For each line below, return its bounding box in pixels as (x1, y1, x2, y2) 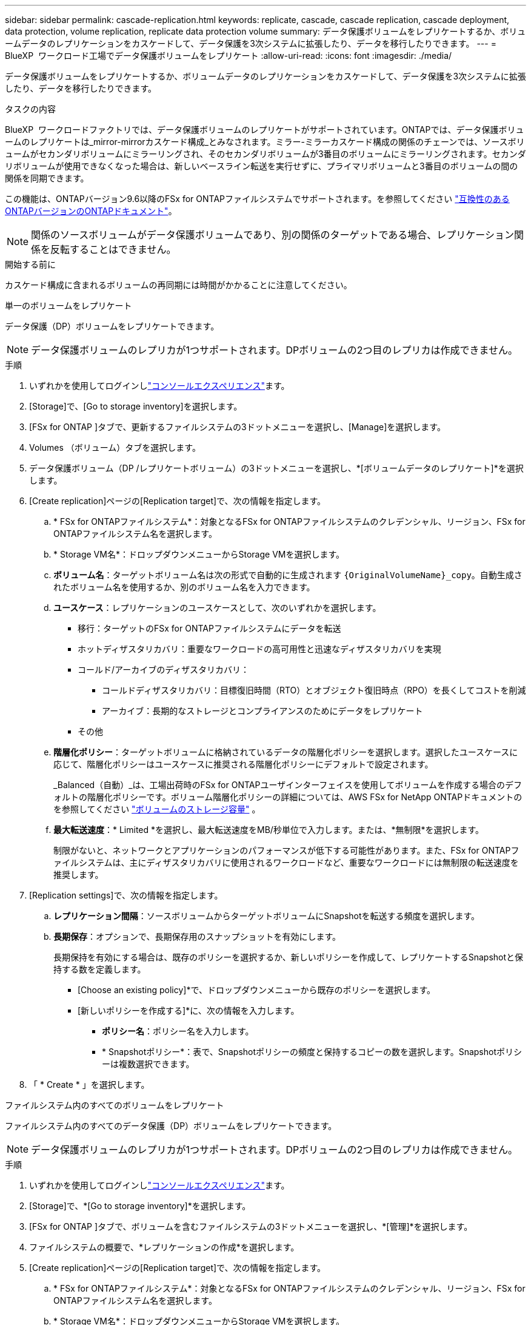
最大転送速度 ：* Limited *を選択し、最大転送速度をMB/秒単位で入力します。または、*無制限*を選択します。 (53, 824, 484, 835)
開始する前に (5, 259, 56, 269)
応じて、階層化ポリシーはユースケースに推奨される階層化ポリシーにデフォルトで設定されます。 (53, 759, 433, 769)
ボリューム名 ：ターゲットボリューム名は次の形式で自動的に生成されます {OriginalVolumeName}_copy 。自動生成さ (53, 570, 523, 580)
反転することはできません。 (50, 243, 176, 255)
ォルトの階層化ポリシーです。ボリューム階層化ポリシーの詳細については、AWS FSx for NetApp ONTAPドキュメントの (53, 792, 523, 802)
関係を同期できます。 (5, 173, 89, 183)
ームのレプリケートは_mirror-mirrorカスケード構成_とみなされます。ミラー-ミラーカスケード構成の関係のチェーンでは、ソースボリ (5, 137, 525, 147)
